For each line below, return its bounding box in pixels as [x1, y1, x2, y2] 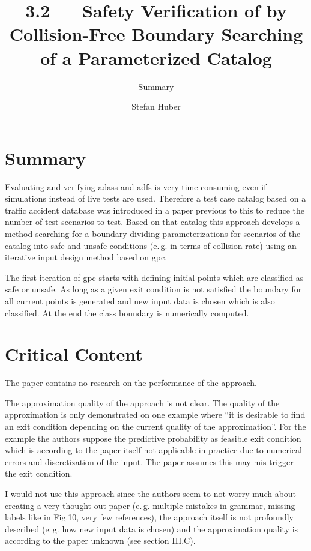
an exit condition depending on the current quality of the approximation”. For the [5, 420, 306, 433]
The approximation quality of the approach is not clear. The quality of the [5, 396, 280, 409]
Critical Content [5, 342, 143, 366]
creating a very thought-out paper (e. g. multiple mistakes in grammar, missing [5, 499, 295, 511]
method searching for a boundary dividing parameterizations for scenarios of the [5, 227, 301, 239]
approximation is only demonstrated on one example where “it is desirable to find [5, 408, 306, 421]
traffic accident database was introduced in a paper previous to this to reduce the [5, 203, 305, 216]
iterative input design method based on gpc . [5, 251, 168, 263]
